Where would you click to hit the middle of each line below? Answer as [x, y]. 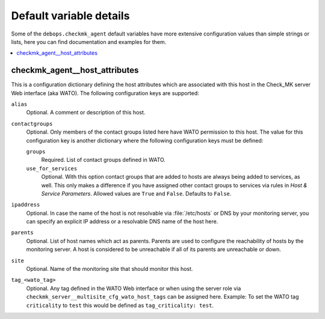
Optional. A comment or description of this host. [86, 113]
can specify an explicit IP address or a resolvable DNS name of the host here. [122, 221]
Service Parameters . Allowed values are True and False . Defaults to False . [136, 193]
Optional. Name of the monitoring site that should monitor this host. [110, 269]
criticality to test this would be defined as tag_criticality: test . [120, 305]
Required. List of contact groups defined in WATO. [103, 160]
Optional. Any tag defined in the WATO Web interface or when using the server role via [134, 288]
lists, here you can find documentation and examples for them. [89, 42]
